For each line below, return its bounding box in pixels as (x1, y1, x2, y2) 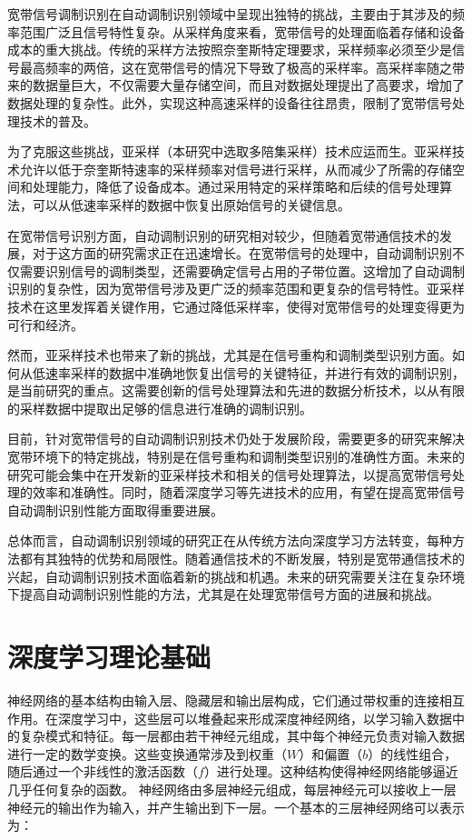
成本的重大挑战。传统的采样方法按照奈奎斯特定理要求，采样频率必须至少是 (7, 40, 452, 59)
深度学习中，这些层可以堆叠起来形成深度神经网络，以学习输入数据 (57, 708, 452, 727)
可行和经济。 (7, 315, 84, 334)
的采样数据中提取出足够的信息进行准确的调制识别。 (7, 398, 312, 417)
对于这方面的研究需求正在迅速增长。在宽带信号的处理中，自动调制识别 (32, 244, 452, 263)
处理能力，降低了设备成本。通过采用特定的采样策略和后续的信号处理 (32, 177, 439, 196)
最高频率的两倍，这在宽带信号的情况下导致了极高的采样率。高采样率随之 (19, 57, 452, 76)
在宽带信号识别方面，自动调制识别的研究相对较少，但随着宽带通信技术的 (7, 225, 439, 245)
